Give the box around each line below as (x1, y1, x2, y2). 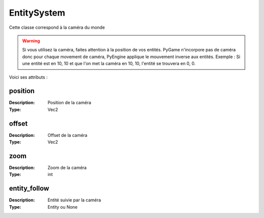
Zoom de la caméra (47, 165, 87, 171)
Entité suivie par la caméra (47, 197, 101, 203)
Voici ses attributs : (9, 74, 48, 80)
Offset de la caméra (47, 132, 88, 138)
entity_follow (9, 184, 49, 193)
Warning (22, 38, 40, 44)
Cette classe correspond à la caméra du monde (9, 24, 105, 30)
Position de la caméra (47, 100, 91, 106)
